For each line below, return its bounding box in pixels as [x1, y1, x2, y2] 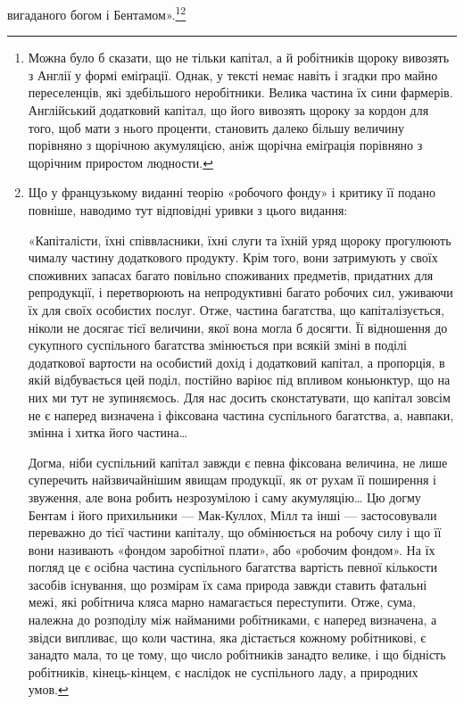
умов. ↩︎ [28, 680, 69, 699]
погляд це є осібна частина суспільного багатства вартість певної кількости [28, 558, 437, 576]
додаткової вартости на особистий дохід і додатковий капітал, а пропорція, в [28, 352, 445, 371]
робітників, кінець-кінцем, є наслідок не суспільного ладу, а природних [28, 662, 418, 681]
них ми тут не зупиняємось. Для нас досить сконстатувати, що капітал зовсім [28, 387, 451, 406]
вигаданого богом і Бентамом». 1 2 [7, 3, 186, 23]
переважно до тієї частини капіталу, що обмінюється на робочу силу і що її [28, 523, 442, 542]
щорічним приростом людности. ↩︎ [28, 153, 213, 171]
